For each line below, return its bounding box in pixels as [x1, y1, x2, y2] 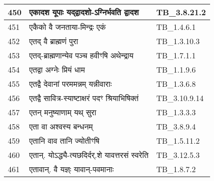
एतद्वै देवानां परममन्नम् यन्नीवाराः [29, 78, 112, 89]
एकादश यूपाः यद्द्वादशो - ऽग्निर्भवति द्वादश [29, 6, 139, 18]
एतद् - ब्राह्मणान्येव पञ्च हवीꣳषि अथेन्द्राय [29, 50, 134, 61]
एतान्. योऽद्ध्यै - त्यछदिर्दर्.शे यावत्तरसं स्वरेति [29, 149, 149, 160]
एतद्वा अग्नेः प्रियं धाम [29, 64, 85, 75]
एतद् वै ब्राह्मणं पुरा [29, 35, 79, 47]
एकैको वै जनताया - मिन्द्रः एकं [29, 21, 106, 32]
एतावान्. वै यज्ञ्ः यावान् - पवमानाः [29, 163, 114, 175]
